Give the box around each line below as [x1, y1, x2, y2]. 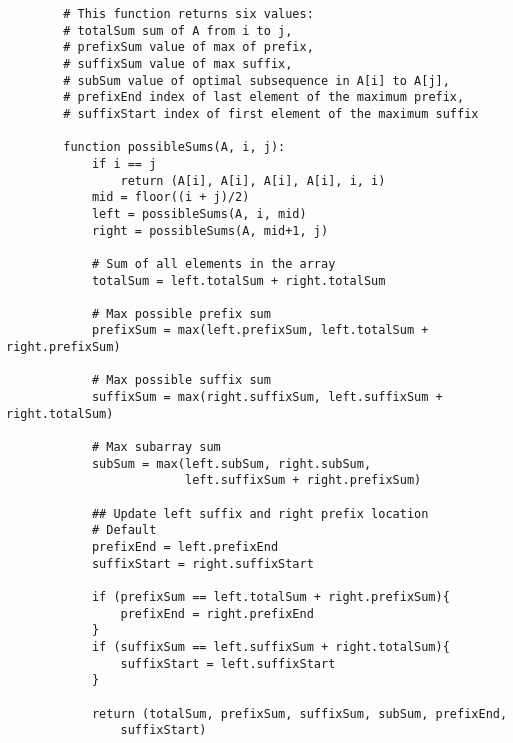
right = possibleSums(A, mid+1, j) [91, 223, 329, 238]
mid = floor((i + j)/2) [91, 190, 250, 205]
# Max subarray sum [91, 440, 221, 455]
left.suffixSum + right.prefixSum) [184, 473, 422, 488]
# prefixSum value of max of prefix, [63, 40, 314, 55]
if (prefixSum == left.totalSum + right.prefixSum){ [91, 589, 450, 604]
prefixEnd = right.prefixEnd [120, 606, 314, 621]
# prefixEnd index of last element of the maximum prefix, [63, 90, 465, 105]
